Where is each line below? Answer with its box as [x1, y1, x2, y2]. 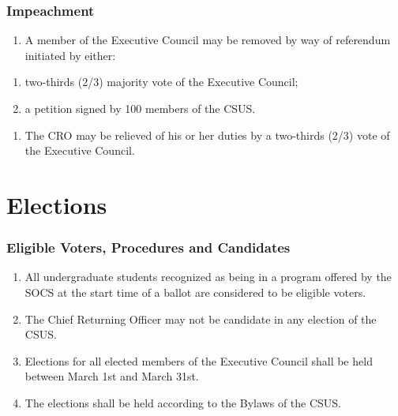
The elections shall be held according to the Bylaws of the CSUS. [24, 394, 342, 410]
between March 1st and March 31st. [24, 368, 199, 384]
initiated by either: [24, 47, 116, 63]
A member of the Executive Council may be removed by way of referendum [24, 32, 391, 48]
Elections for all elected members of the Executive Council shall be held [24, 352, 373, 369]
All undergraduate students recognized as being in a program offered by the [24, 268, 392, 285]
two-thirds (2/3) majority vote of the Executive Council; [24, 73, 298, 90]
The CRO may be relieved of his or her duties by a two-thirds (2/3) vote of [24, 126, 390, 143]
